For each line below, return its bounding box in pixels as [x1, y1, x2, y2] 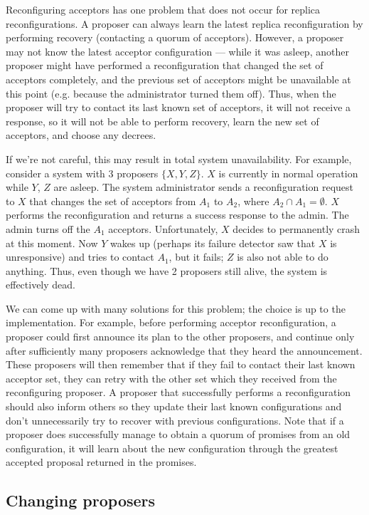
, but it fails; [169, 249, 224, 264]
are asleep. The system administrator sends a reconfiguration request [53, 180, 354, 194]
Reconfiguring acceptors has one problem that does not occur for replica [6, 2, 321, 16]
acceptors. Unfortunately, [108, 221, 218, 236]
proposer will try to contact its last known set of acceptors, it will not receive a [6, 100, 351, 115]
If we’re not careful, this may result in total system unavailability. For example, [6, 151, 352, 166]
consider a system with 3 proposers [6, 165, 159, 180]
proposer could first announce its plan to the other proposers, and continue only [6, 329, 355, 344]
